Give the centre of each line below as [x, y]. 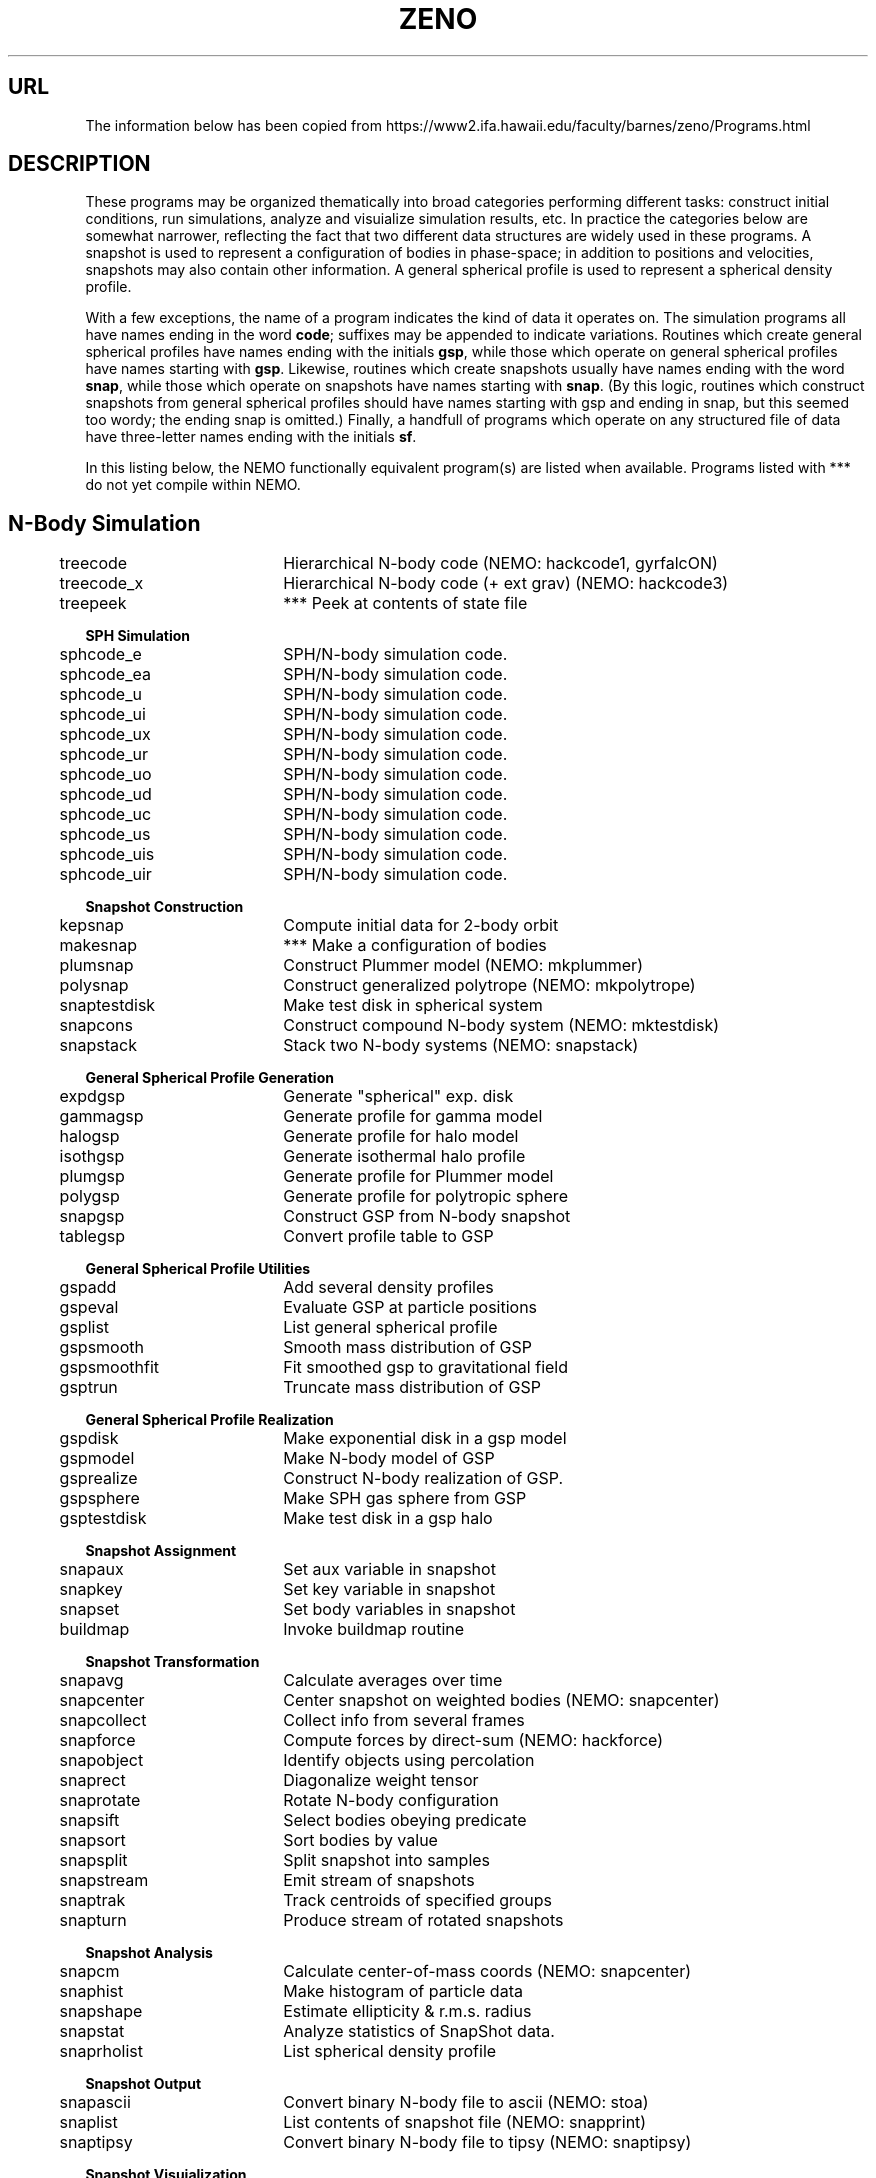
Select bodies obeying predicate [405, 1820]
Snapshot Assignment [161, 1551]
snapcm [89, 1971]
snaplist [88, 2122]
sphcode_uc [105, 814]
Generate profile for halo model [401, 1136]
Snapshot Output [143, 2084]
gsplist [84, 1327]
